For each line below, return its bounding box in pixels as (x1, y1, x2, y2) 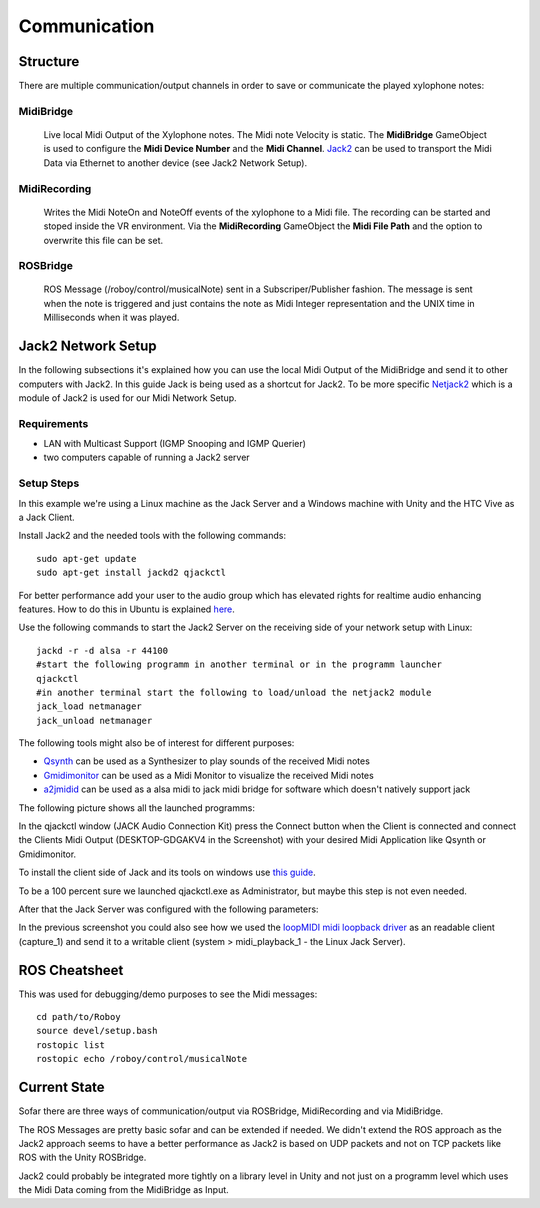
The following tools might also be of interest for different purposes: (18, 737, 295, 749)
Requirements (18, 416, 89, 430)
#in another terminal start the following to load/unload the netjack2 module (36, 686, 432, 698)
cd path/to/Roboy (36, 1011, 121, 1023)
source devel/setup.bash (36, 1025, 158, 1037)
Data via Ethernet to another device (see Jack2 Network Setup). (43, 156, 308, 169)
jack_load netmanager (36, 701, 142, 712)
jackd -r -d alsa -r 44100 (36, 645, 169, 656)
